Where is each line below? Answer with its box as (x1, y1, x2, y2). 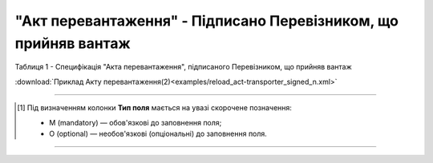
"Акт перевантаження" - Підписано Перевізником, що (14, 12, 399, 30)
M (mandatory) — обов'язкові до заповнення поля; (49, 117, 222, 127)
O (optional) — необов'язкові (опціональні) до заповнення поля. (49, 129, 268, 138)
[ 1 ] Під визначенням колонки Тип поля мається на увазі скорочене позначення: (17, 103, 293, 113)
